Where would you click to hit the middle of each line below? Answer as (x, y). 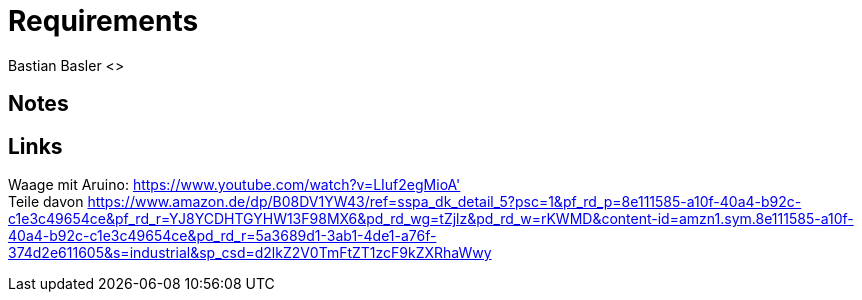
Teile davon (46, 202)
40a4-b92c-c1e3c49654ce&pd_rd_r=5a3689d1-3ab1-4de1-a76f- (222, 236)
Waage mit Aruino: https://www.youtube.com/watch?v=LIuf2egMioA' (234, 185)
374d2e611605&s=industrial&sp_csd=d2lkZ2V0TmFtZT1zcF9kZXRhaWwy (250, 253)
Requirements (103, 21)
